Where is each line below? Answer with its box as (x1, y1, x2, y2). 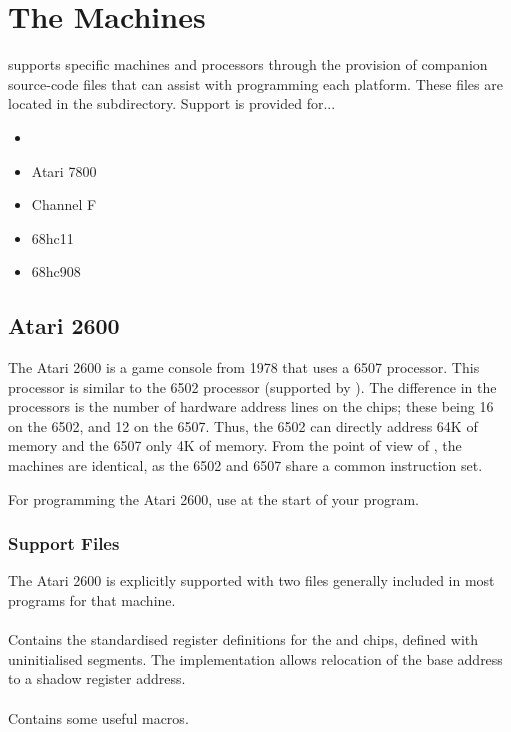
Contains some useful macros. (8, 707, 189, 728)
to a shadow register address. (8, 668, 186, 689)
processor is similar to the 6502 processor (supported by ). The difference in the (8, 376, 497, 397)
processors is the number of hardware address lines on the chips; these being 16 (8, 396, 494, 417)
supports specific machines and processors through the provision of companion (8, 54, 488, 75)
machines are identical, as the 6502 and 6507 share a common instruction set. (8, 455, 483, 476)
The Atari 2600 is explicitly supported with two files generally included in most (8, 570, 495, 591)
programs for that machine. (8, 590, 176, 611)
